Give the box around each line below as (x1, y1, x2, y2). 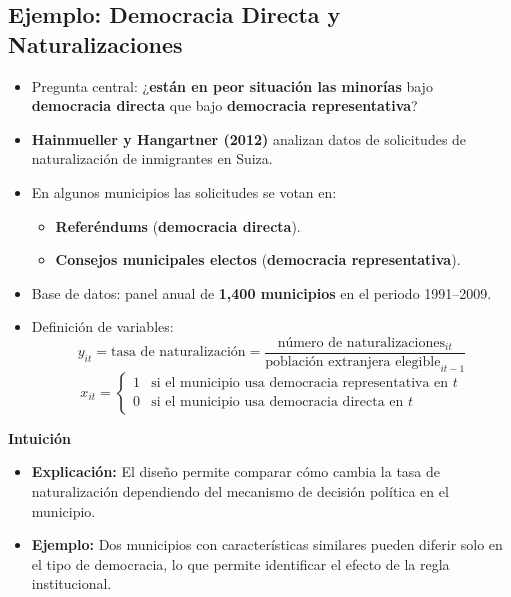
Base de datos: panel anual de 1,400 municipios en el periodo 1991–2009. (31, 282, 492, 303)
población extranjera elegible (265, 355, 441, 369)
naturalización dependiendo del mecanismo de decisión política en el (31, 480, 449, 501)
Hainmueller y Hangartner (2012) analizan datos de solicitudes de (31, 128, 467, 149)
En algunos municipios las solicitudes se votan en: (31, 181, 337, 202)
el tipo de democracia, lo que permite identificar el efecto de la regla (31, 553, 450, 574)
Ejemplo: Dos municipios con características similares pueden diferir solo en (31, 534, 503, 555)
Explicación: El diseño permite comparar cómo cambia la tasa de (31, 461, 441, 482)
